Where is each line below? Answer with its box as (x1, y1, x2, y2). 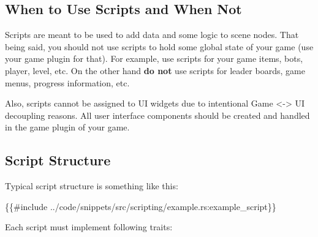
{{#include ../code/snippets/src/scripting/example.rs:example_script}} (5, 200, 276, 213)
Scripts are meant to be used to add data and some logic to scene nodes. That (5, 28, 299, 41)
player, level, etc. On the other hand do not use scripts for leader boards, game (5, 64, 305, 77)
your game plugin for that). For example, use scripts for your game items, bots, (5, 52, 303, 65)
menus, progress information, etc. (5, 76, 130, 89)
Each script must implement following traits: (5, 220, 173, 233)
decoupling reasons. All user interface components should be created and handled (5, 108, 310, 121)
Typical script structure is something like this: (5, 179, 178, 192)
